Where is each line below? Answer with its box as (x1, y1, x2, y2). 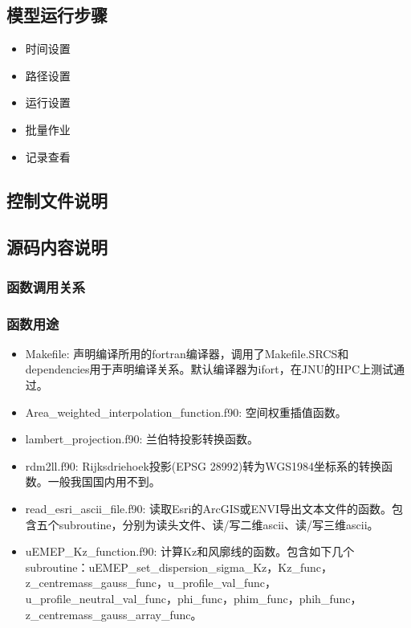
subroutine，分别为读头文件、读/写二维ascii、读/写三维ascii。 (59, 516, 379, 532)
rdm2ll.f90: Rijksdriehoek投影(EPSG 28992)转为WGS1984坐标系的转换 (25, 457, 381, 474)
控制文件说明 (6, 187, 108, 212)
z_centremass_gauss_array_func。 (25, 606, 202, 622)
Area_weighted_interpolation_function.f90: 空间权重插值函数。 (25, 403, 347, 420)
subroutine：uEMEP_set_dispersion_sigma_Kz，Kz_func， (25, 558, 333, 575)
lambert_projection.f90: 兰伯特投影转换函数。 (25, 430, 259, 447)
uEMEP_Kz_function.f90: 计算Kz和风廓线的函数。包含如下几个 (25, 543, 355, 560)
